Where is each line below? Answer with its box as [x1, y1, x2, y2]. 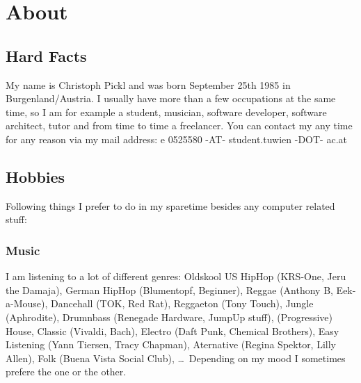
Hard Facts [6, 44, 87, 66]
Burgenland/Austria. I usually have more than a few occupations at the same [6, 91, 336, 106]
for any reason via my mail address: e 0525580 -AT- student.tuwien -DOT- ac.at [6, 131, 347, 146]
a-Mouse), [6, 296, 48, 311]
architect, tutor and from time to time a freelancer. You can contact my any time [6, 118, 353, 133]
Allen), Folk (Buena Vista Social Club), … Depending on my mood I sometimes [6, 350, 346, 365]
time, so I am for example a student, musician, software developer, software [6, 104, 327, 119]
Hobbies [6, 165, 65, 187]
